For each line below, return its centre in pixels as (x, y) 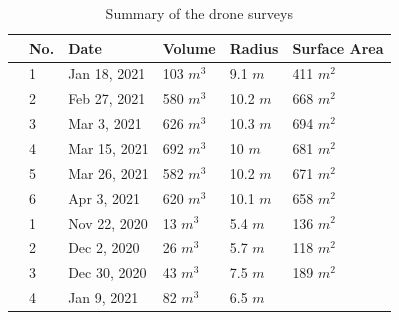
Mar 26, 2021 (108, 172)
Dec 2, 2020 (104, 247)
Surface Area (338, 47)
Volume (189, 47)
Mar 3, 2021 (105, 123)
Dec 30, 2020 (107, 272)
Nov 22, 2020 (108, 222)
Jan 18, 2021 (107, 73)
